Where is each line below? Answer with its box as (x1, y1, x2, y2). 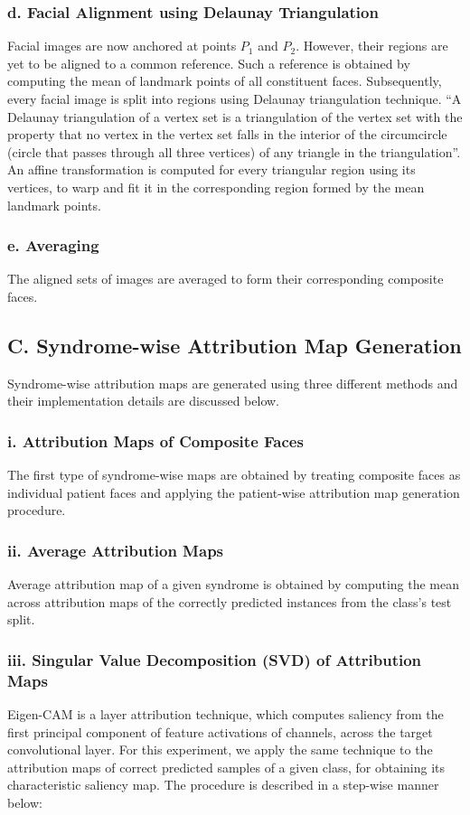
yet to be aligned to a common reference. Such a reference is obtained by (7, 53, 410, 72)
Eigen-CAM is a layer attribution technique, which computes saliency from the (7, 705, 444, 724)
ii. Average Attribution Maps (7, 539, 224, 561)
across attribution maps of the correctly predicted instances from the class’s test (7, 592, 452, 611)
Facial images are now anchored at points (7, 36, 237, 55)
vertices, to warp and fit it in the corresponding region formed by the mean (7, 177, 425, 196)
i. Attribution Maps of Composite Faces (7, 429, 304, 452)
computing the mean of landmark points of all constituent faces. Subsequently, (7, 71, 442, 90)
